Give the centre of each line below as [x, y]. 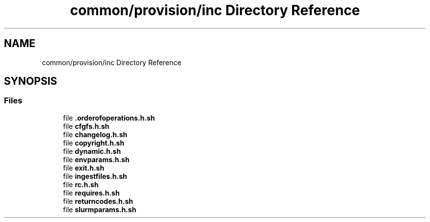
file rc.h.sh [81, 184]
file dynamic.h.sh [92, 151]
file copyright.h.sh [94, 143]
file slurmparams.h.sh [100, 209]
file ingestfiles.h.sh [95, 176]
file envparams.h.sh [96, 159]
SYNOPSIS [31, 81]
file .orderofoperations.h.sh [109, 118]
